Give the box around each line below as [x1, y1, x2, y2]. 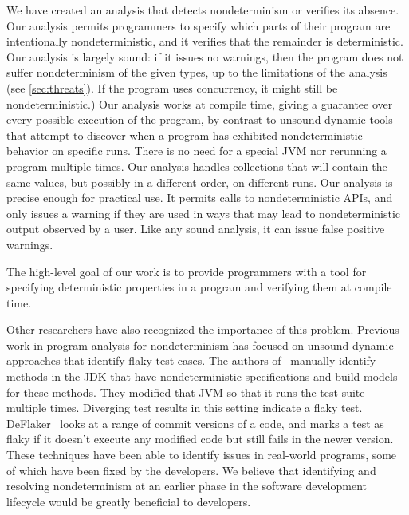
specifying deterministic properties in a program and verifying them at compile [6, 279, 392, 295]
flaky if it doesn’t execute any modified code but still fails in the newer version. [6, 430, 394, 447]
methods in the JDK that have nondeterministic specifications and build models [6, 368, 398, 385]
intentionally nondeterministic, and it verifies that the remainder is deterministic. [6, 33, 403, 50]
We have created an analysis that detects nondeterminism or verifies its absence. [6, 2, 399, 18]
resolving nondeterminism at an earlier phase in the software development [6, 477, 367, 494]
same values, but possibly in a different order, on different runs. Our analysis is [6, 173, 393, 190]
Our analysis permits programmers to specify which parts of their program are [6, 17, 391, 34]
